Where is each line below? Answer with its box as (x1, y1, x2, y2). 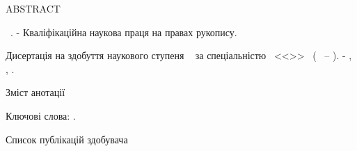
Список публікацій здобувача (6, 132, 128, 146)
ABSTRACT (6, 1, 61, 15)
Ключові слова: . (6, 108, 76, 122)
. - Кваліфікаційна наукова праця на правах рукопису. (10, 24, 237, 39)
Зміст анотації (6, 85, 65, 100)
